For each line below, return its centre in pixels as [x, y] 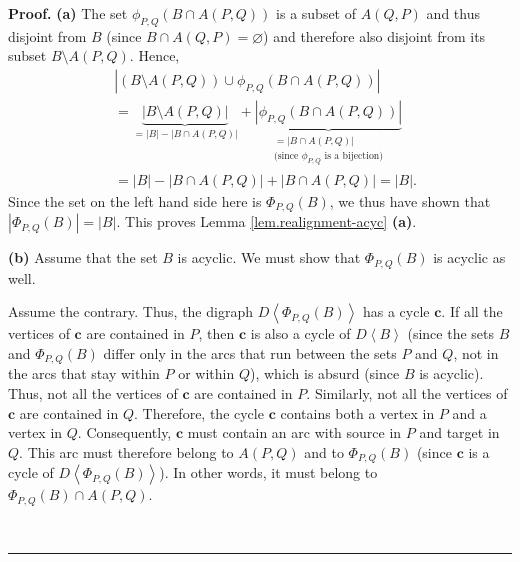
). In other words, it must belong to [268, 472]
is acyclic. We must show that [269, 257]
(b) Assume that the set [83, 257]
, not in [476, 353]
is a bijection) [354, 156]
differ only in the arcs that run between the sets [250, 353]
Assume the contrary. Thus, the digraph [130, 311]
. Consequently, [124, 432]
